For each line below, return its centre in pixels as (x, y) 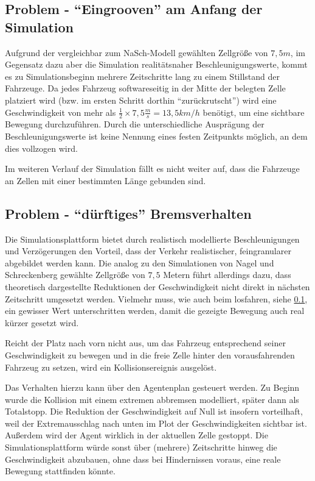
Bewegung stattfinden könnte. (60, 471)
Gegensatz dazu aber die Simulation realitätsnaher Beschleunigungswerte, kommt (156, 64)
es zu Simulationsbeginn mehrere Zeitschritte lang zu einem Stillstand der (142, 76)
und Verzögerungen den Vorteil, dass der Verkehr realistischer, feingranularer (148, 251)
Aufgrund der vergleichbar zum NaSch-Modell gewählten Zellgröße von (137, 52)
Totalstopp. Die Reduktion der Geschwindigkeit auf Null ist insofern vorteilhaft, (154, 411)
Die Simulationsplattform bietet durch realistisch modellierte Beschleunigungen (152, 239)
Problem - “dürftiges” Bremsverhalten (128, 213)
